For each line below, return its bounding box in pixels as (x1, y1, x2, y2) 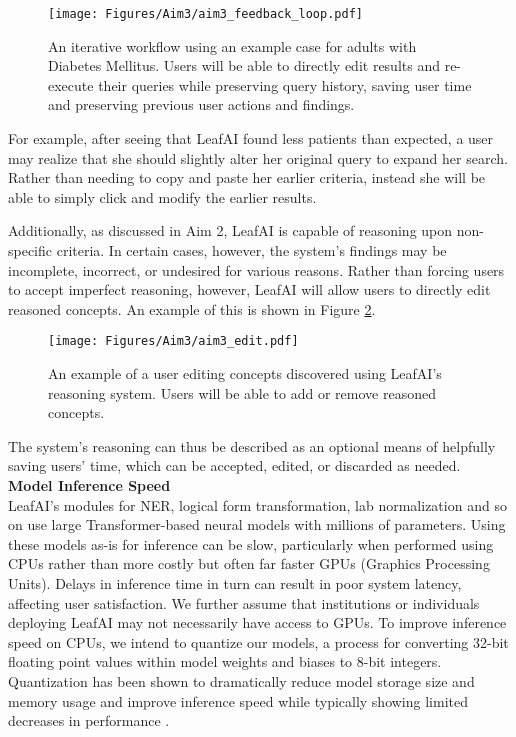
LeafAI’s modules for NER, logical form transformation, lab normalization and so (8, 494, 507, 515)
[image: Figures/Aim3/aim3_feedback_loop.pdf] (48, 7, 363, 21)
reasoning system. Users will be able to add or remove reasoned (48, 382, 436, 403)
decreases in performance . (8, 710, 170, 731)
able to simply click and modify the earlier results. (8, 186, 317, 207)
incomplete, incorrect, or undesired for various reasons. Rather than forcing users (8, 259, 505, 280)
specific (8, 240, 53, 260)
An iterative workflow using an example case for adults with (48, 35, 417, 56)
